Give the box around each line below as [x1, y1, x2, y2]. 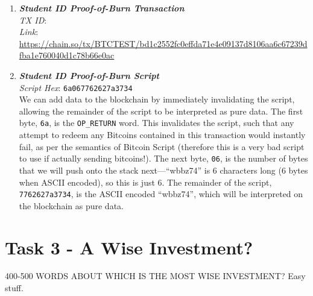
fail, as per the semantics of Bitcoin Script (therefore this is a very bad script [19, 140, 305, 153]
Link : [19, 25, 39, 38]
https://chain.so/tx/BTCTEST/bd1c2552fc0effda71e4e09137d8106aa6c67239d [19, 37, 308, 49]
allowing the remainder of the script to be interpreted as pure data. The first [19, 104, 303, 117]
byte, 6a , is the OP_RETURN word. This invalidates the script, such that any [19, 116, 294, 129]
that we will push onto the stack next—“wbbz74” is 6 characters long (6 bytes [19, 163, 308, 176]
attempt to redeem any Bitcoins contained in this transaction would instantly [19, 128, 306, 141]
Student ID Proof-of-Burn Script [19, 69, 159, 81]
